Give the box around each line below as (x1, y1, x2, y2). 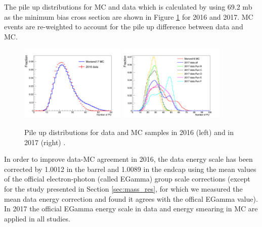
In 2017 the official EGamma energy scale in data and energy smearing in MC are (4, 203, 258, 214)
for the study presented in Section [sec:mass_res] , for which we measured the (4, 184, 243, 194)
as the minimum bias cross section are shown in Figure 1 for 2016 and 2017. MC (4, 11, 253, 22)
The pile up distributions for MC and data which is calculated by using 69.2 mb (4, 2, 252, 12)
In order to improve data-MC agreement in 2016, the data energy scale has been (4, 154, 253, 164)
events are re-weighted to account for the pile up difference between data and (4, 21, 243, 32)
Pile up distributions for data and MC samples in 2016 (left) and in (24, 127, 234, 138)
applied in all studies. (4, 213, 70, 223)
